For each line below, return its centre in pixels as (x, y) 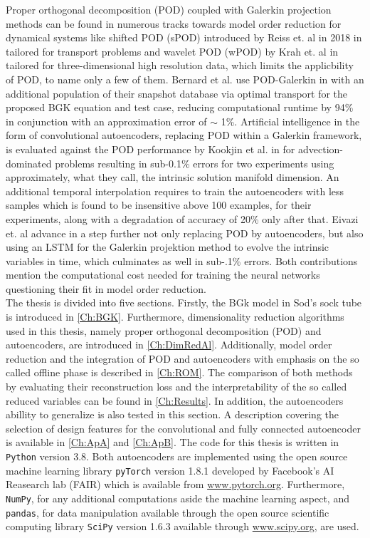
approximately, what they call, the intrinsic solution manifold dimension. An (173, 177)
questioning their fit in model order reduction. (106, 288)
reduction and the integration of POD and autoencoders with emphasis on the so (183, 358)
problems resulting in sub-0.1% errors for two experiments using (195, 163)
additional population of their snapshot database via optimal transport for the (177, 93)
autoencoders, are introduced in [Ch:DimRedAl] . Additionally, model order (169, 345)
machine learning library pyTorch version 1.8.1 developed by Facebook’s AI (170, 470)
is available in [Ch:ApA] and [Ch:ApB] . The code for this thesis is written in (173, 442)
